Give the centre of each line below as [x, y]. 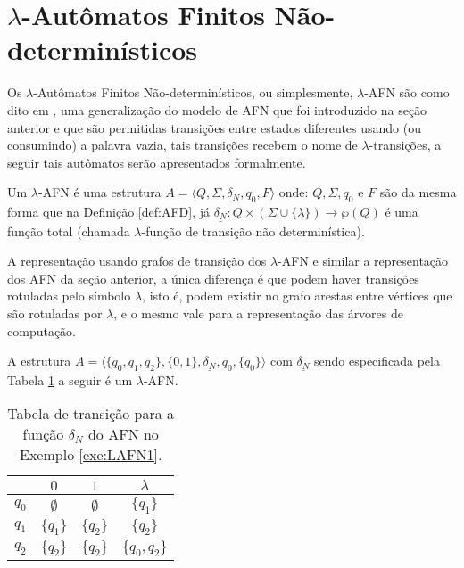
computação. [41, 330]
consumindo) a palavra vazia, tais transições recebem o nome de [182, 145]
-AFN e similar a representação [363, 261]
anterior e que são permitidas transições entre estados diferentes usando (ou [214, 127]
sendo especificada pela [377, 361]
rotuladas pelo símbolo [69, 296]
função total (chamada [69, 230]
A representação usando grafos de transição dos [137, 261]
